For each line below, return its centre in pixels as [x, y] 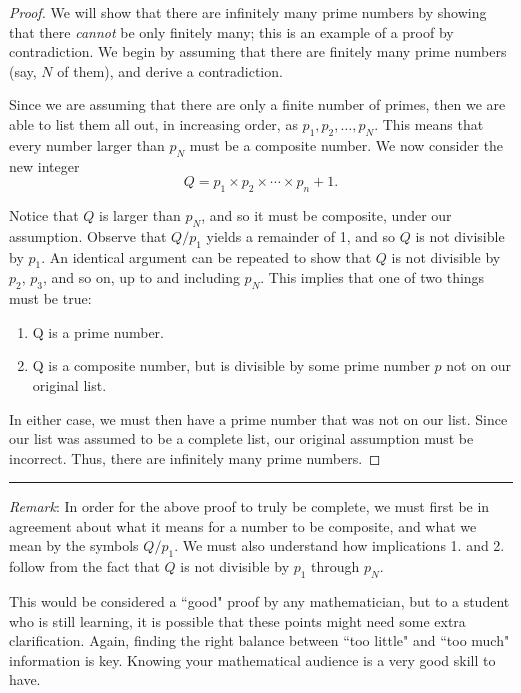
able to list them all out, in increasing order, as [153, 123]
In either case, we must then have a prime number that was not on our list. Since [258, 418]
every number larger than [87, 144]
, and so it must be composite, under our [326, 214]
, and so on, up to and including [141, 277]
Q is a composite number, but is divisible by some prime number [231, 365]
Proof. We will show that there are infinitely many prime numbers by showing [248, 12]
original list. [69, 384]
